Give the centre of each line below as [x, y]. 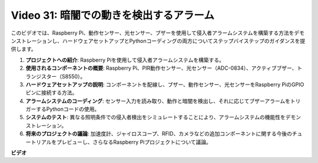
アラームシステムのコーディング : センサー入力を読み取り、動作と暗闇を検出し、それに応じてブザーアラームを [158, 101]
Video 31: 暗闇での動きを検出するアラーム [112, 15]
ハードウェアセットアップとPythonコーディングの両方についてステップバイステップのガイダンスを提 [184, 40]
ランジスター [41, 76]
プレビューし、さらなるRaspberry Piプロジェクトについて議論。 [134, 142]
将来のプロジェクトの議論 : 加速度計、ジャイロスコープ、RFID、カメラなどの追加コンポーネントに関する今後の [159, 134]
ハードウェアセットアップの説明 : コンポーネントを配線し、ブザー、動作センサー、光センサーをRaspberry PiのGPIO [165, 84]
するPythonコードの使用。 [68, 109]
